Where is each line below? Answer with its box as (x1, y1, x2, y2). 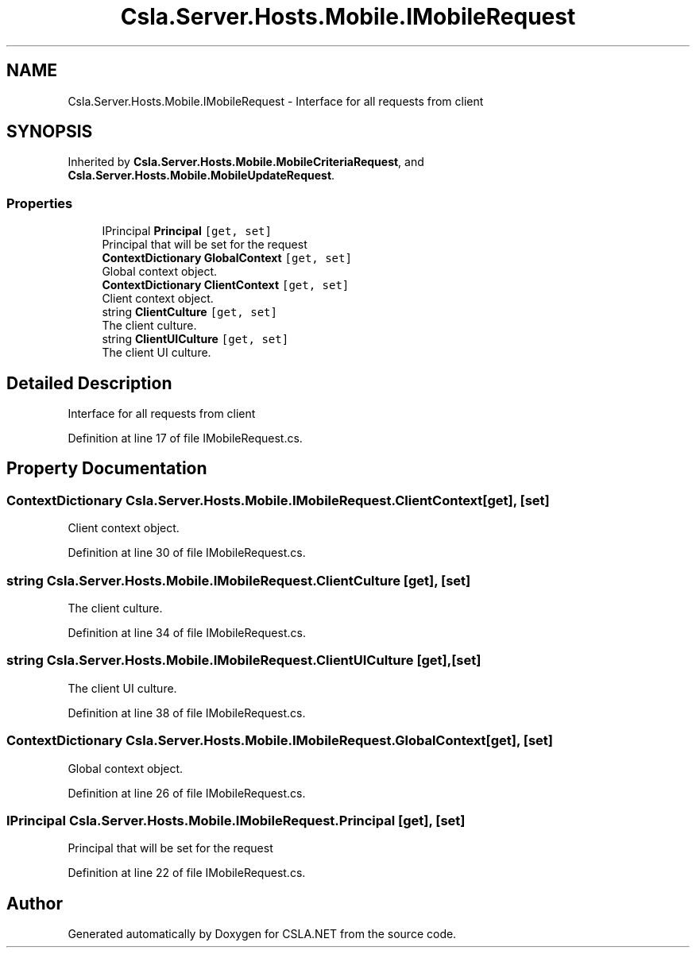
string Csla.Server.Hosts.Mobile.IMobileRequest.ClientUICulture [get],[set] (6, 652, 481, 669)
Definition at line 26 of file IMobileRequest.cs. (68, 786, 306, 800)
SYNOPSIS (6, 122, 93, 142)
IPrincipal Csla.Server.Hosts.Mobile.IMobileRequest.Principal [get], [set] (6, 812, 466, 828)
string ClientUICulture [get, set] (102, 332, 289, 346)
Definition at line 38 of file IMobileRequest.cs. (68, 705, 306, 720)
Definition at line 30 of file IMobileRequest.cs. (68, 546, 306, 560)
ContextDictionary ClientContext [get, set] (102, 278, 350, 292)
